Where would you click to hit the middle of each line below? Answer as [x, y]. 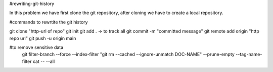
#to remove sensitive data [36, 47]
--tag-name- [249, 54]
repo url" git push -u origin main [43, 38]
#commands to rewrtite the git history [49, 22]
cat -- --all [44, 61]
